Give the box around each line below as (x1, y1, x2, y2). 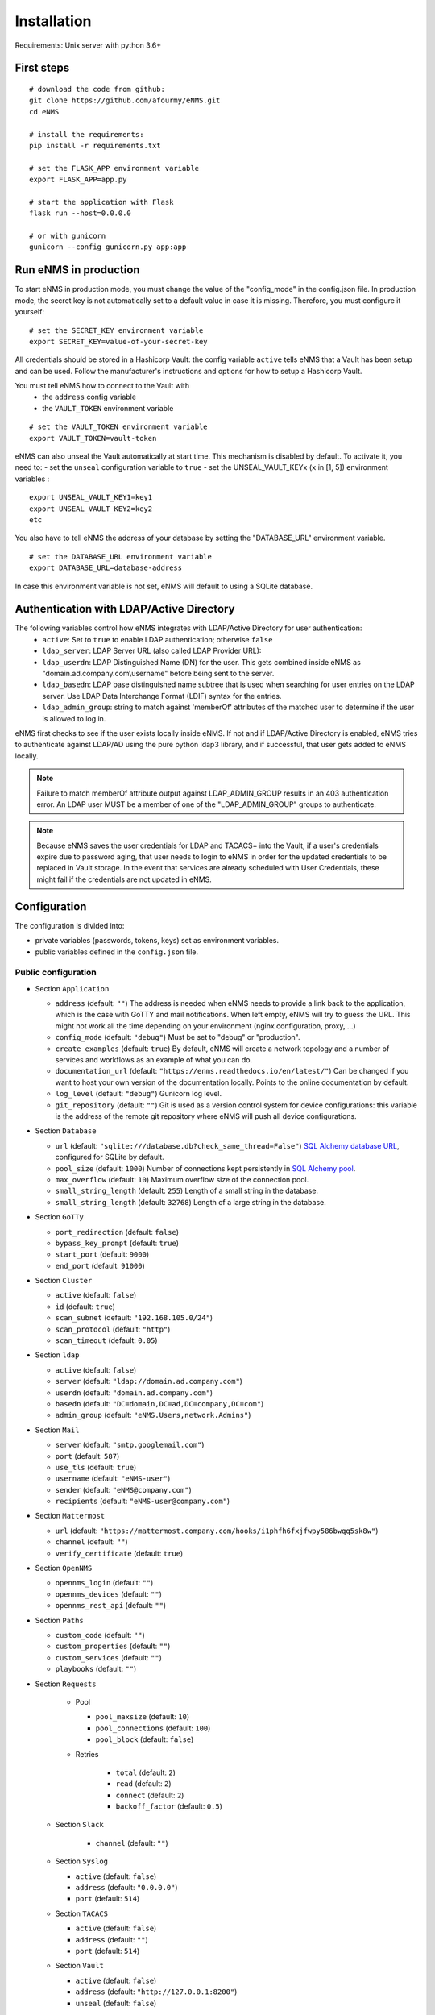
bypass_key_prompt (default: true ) (55, 1238, 179, 1248)
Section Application (35, 983, 110, 993)
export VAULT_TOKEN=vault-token (29, 434, 157, 442)
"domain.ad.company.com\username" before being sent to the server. (42, 669, 275, 678)
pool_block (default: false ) (95, 1735, 194, 1744)
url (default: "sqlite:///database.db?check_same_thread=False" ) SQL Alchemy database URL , (55, 1140, 400, 1150)
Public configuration (14, 967, 97, 978)
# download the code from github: (29, 85, 165, 93)
